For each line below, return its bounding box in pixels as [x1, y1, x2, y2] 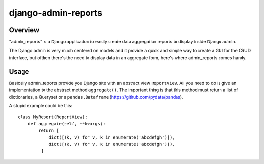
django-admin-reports [9, 7, 103, 18]
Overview [9, 26, 40, 34]
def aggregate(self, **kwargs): [27, 121, 106, 126]
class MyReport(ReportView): [18, 114, 88, 120]
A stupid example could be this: [9, 102, 73, 108]
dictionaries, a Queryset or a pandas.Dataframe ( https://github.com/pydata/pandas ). [9, 94, 183, 100]
